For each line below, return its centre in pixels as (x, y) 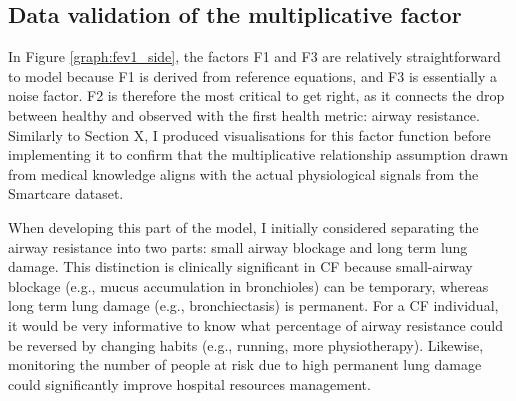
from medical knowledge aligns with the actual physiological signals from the (243, 173)
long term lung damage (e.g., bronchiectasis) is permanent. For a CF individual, (253, 305)
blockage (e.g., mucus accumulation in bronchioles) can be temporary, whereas (248, 285)
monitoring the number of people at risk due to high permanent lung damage (245, 364)
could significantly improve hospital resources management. (189, 383)
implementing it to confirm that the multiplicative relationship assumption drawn (258, 154)
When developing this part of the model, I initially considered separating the (243, 226)
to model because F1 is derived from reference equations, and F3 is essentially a (253, 75)
